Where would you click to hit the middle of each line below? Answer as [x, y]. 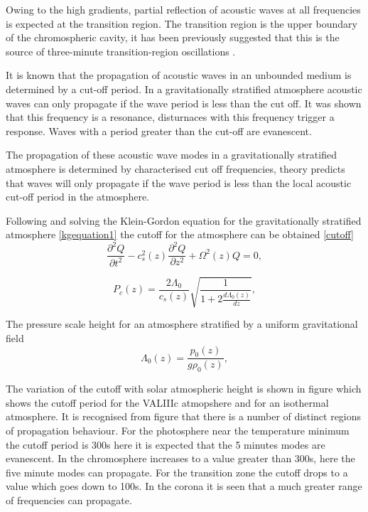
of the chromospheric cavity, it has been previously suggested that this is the [173, 37]
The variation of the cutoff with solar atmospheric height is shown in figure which [184, 389]
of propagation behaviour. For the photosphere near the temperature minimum [178, 430]
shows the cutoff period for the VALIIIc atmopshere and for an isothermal [167, 402]
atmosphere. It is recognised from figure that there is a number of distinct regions [184, 416]
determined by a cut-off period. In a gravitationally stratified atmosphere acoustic [184, 89]
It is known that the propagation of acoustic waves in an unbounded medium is [179, 75]
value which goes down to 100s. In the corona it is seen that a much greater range [184, 486]
